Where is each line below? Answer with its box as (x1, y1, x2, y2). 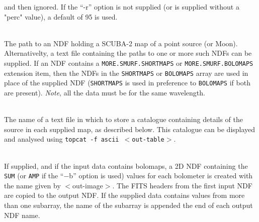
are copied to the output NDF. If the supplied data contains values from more (4, 190, 245, 200)
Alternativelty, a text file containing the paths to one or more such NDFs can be (4, 48, 252, 58)
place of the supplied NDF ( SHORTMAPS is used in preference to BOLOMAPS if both (4, 77, 250, 88)
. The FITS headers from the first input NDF (112, 180, 252, 190)
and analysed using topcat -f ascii (4, 134, 119, 144)
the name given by (4, 180, 61, 190)
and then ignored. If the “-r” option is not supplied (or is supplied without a (4, 2, 239, 12)
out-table (132, 136, 164, 144)
